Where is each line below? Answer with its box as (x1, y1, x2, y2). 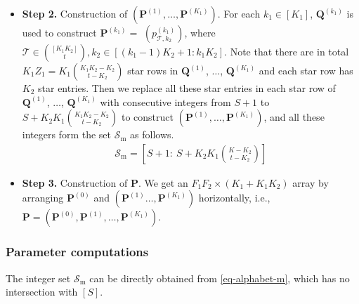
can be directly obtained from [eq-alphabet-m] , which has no (89, 270, 350, 285)
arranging (22, 190, 64, 205)
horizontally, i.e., (198, 190, 270, 205)
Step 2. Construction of (22, 6, 128, 20)
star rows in (127, 63, 178, 77)
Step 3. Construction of (22, 175, 128, 190)
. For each (217, 6, 261, 20)
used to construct (22, 25, 97, 39)
